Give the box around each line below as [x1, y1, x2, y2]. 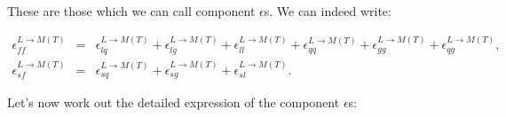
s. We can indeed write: [264, 2, 391, 19]
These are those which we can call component [7, 2, 256, 19]
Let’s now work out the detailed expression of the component [7, 93, 340, 112]
